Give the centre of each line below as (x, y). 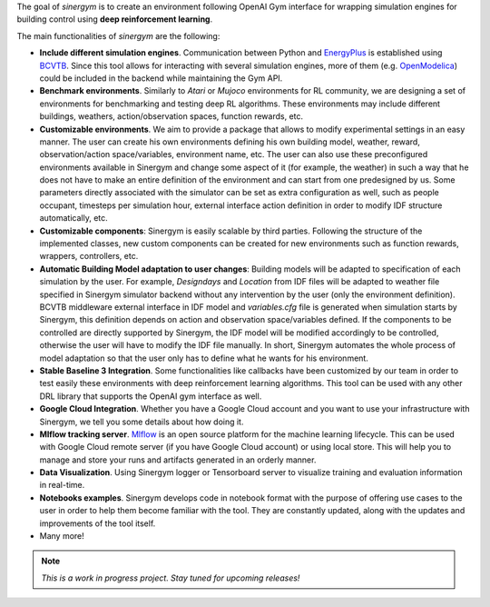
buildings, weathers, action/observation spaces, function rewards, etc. (171, 116)
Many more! (62, 536)
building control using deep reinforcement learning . (115, 19)
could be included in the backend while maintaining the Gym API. (161, 78)
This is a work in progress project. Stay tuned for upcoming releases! (171, 578)
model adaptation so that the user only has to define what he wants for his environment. (204, 358)
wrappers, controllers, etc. (89, 256)
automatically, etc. (73, 218)
